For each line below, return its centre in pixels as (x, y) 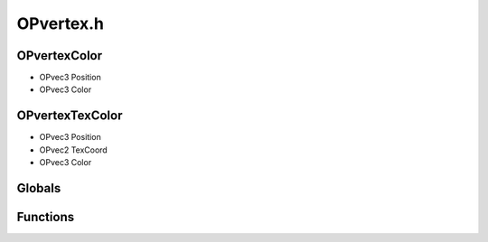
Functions (46, 217)
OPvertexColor (60, 56)
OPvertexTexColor (70, 116)
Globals (39, 188)
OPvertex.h (60, 23)
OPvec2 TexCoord (73, 150)
